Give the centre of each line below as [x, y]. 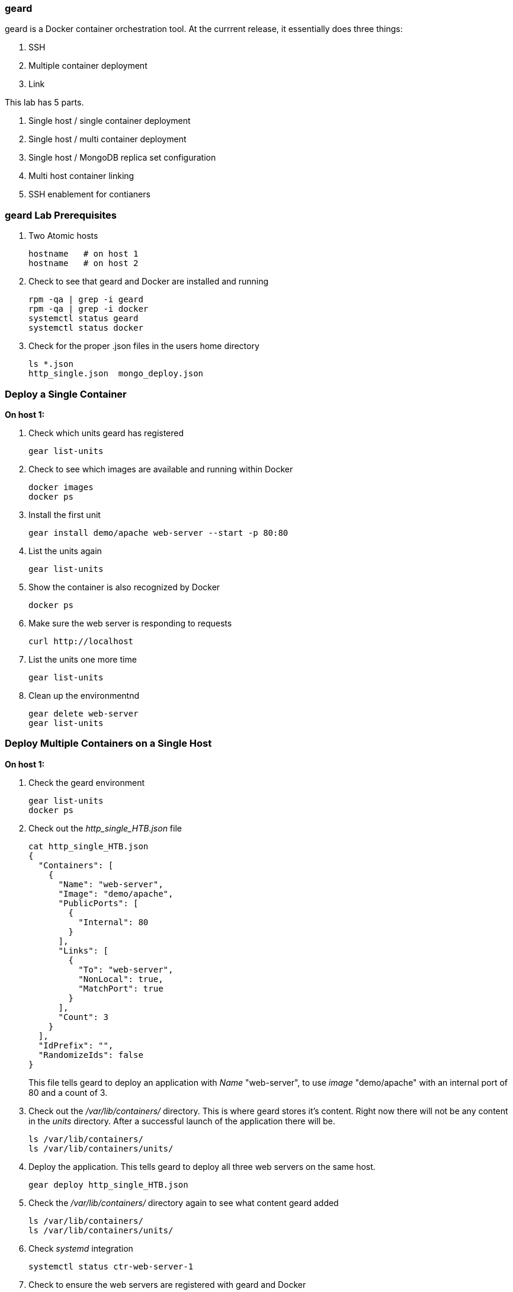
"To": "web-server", [126, 969]
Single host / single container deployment [110, 121]
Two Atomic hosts [63, 236]
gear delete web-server [84, 713]
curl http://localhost [81, 641]
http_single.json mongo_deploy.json [116, 374]
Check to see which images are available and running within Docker [161, 469]
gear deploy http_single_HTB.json [108, 1184]
